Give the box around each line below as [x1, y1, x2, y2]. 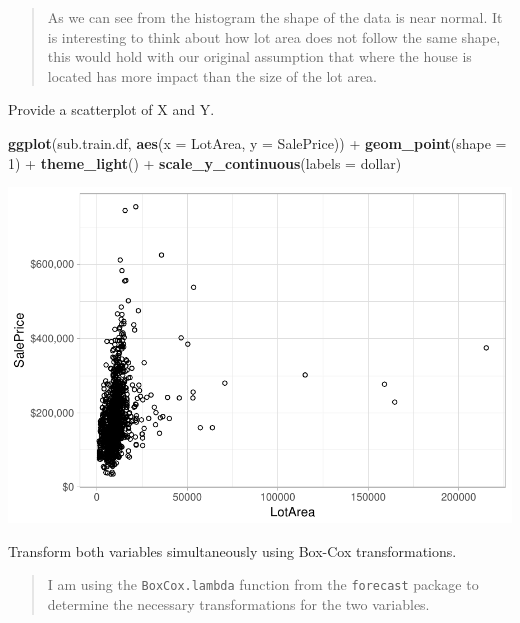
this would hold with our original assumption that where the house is [47, 46, 472, 67]
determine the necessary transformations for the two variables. [47, 594, 430, 614]
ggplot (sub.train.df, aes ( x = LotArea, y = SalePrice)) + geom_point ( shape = [8, 132, 507, 153]
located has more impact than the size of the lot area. [47, 65, 377, 86]
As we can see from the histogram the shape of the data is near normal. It [47, 7, 503, 27]
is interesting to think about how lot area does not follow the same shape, [47, 26, 501, 47]
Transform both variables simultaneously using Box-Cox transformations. [8, 540, 457, 561]
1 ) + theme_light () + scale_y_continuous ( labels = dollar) [8, 152, 402, 173]
